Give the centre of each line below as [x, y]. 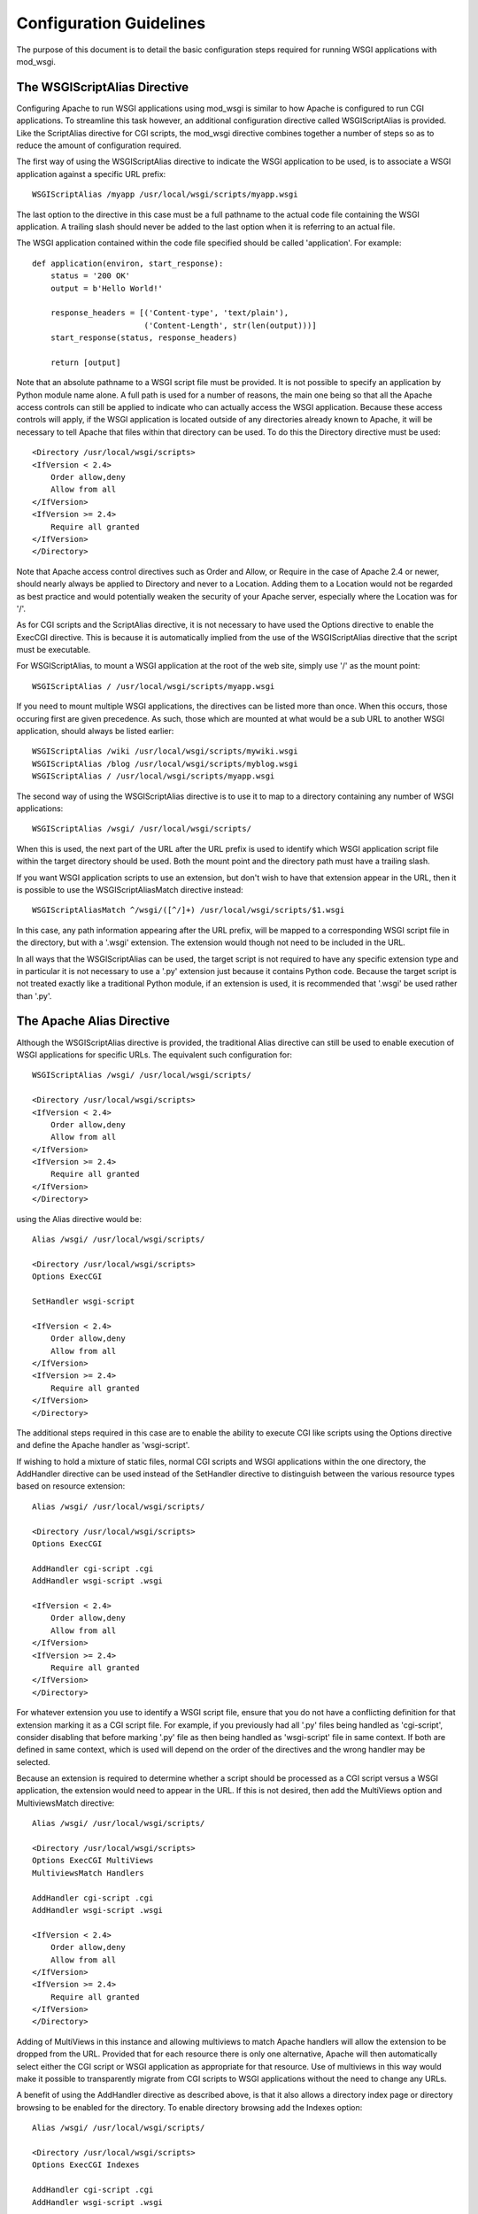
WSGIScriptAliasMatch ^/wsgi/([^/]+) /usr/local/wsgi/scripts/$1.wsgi [189, 910]
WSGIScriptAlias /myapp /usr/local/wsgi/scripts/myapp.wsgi [165, 194]
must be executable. [54, 650]
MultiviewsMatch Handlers [89, 1873]
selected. [33, 1761]
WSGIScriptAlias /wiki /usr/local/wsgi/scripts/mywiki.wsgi [165, 751]
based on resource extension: [71, 1486]
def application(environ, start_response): [128, 263]
